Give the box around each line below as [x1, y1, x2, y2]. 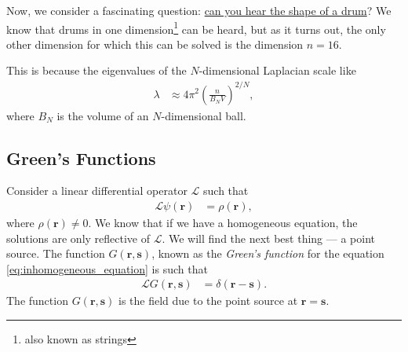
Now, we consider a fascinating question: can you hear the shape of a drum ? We [6, 2, 392, 18]
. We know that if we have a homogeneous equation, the [88, 214, 358, 230]
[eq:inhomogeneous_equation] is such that [6, 260, 208, 277]
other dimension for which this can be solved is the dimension [6, 35, 304, 52]
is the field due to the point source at [118, 292, 298, 309]
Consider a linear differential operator [6, 182, 188, 199]
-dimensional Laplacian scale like [199, 62, 356, 79]
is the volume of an [56, 107, 149, 123]
